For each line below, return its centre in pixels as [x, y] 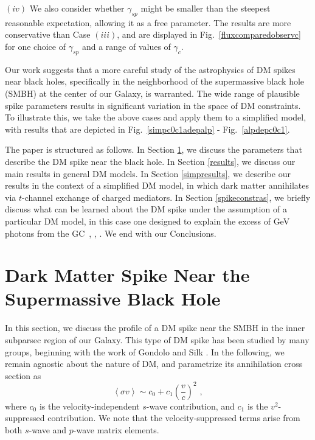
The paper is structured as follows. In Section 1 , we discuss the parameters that [154, 149]
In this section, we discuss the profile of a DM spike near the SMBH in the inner [155, 328]
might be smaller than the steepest [206, 8]
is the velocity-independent [89, 406]
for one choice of [35, 46]
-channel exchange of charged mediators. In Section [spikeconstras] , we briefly [166, 197]
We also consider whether [77, 8]
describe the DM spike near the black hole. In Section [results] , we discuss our [150, 161]
